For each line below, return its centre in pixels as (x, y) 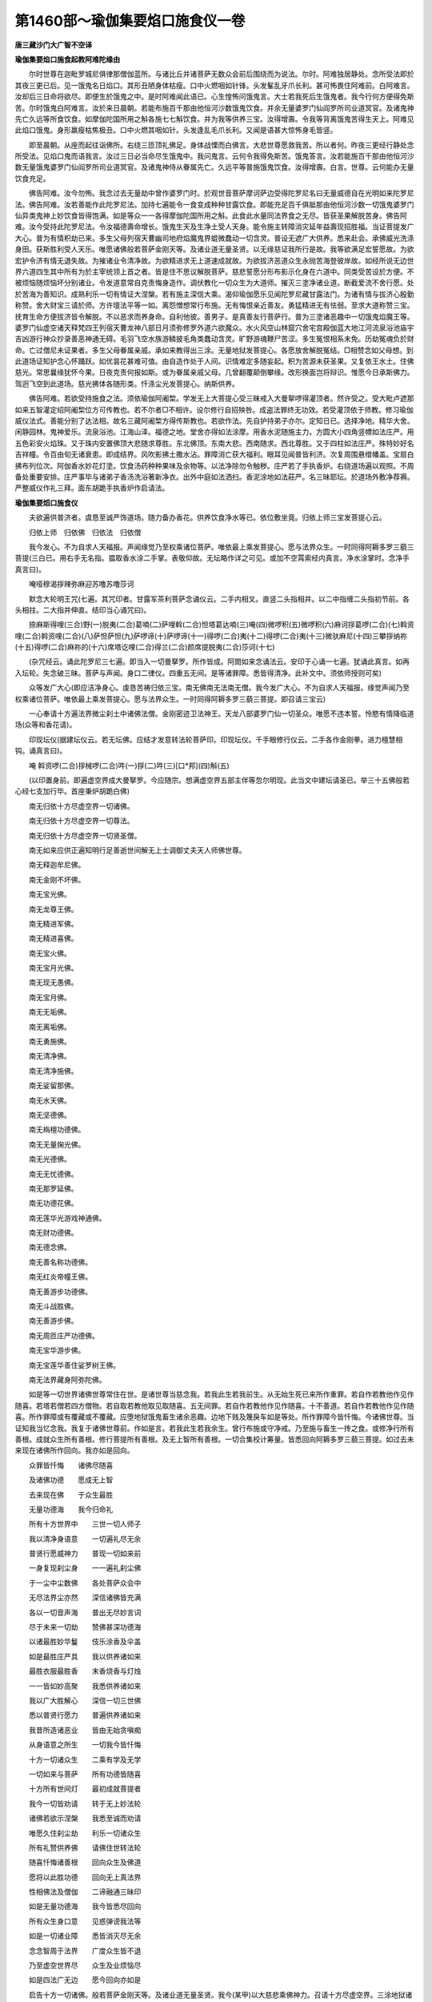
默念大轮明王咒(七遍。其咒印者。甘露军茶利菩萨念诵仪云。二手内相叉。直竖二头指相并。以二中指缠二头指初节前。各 (219, 599)
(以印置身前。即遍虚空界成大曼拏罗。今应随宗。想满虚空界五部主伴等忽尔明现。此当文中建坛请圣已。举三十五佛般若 (219, 780)
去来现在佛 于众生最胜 (71, 1494)
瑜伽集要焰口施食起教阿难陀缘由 (67, 59)
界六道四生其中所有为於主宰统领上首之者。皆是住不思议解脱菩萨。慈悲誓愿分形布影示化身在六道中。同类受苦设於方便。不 (214, 271)
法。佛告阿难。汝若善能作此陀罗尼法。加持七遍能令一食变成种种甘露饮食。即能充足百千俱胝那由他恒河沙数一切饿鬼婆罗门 (214, 204)
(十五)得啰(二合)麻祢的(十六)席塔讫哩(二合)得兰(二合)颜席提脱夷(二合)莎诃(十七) (145, 647)
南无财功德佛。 (53, 1232)
